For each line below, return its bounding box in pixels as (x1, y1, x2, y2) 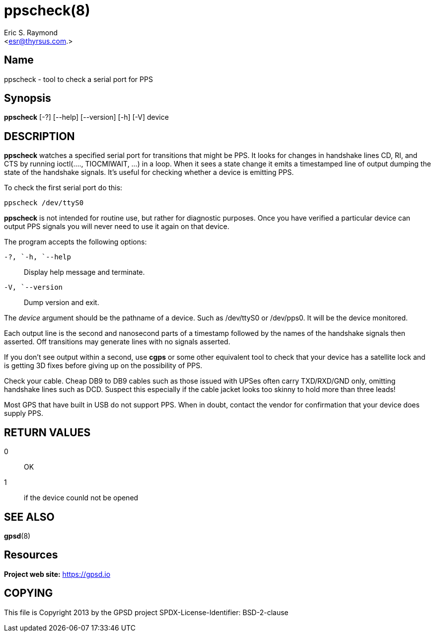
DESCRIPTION (4, 130, 75, 143)
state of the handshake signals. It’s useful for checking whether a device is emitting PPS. (4, 168, 294, 177)
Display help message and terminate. (24, 268, 145, 277)
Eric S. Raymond (4, 28, 58, 37)
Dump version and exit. (24, 298, 99, 307)
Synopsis (4, 92, 51, 105)
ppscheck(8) (4, 2, 90, 19)
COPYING (4, 587, 53, 600)
